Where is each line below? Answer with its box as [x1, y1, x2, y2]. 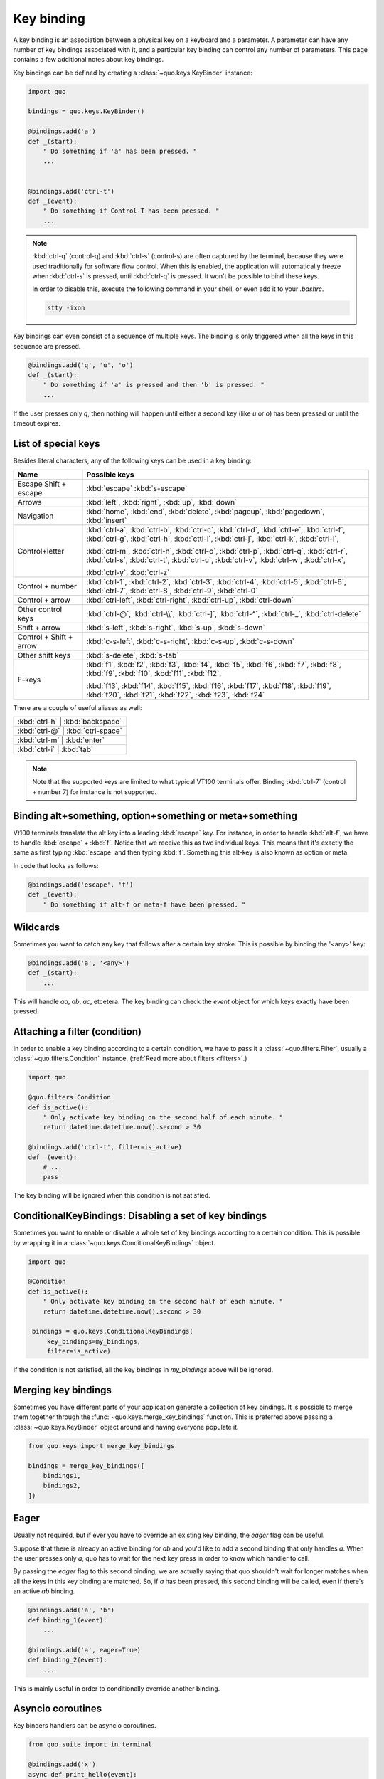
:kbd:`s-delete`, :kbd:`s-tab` [86, 650, 179, 660]
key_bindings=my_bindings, [46, 1337, 142, 1345]
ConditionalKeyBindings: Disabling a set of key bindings [13, 1210, 267, 1222]
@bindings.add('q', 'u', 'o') [28, 361, 134, 369]
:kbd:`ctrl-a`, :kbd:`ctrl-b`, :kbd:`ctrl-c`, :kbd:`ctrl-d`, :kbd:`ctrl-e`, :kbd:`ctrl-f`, [86, 524, 346, 534]
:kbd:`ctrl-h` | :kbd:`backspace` [17, 716, 122, 726]
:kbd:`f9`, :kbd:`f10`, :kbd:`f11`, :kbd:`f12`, [86, 668, 222, 678]
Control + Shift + [17, 632, 73, 642]
